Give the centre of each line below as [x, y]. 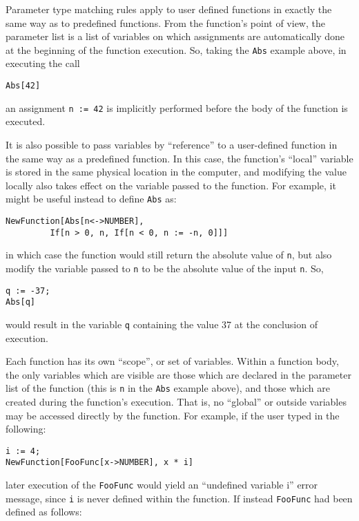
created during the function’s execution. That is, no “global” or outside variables [176, 401]
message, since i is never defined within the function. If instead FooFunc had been [179, 498]
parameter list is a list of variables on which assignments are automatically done [175, 36]
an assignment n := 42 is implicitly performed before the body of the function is [177, 107]
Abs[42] [23, 86]
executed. [26, 121]
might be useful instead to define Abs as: [91, 199]
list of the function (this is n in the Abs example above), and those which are [168, 388]
